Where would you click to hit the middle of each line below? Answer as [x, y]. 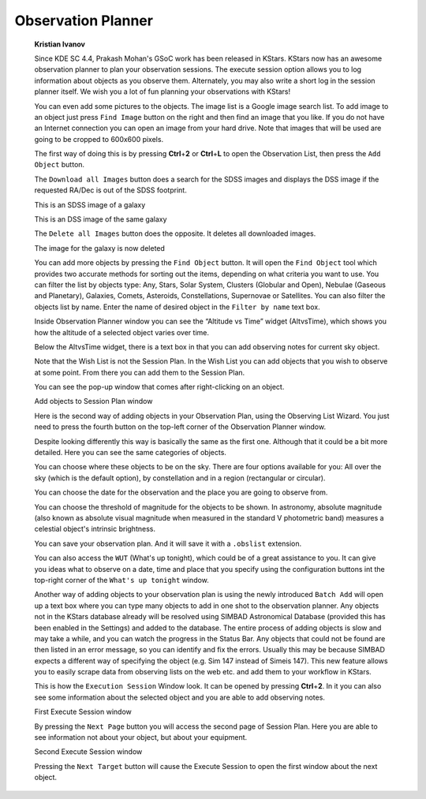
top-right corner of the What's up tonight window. [121, 580]
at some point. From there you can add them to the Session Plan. [140, 372]
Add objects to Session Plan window [93, 401]
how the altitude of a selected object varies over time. [121, 332]
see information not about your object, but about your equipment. [141, 737]
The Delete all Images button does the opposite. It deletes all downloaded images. [175, 233]
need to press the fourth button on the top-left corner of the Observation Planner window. [180, 427]
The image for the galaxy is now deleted [100, 248]
